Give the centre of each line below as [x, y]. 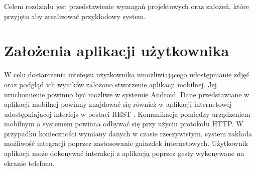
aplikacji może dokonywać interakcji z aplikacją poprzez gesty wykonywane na [124, 153]
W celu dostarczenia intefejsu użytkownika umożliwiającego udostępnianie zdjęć [127, 74]
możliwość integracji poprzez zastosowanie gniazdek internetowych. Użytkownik [126, 143]
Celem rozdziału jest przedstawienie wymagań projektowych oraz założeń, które [127, 6]
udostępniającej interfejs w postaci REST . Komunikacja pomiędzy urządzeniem [127, 114]
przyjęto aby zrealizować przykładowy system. [75, 16]
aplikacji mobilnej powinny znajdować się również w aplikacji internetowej [118, 104]
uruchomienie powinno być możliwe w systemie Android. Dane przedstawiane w [127, 94]
